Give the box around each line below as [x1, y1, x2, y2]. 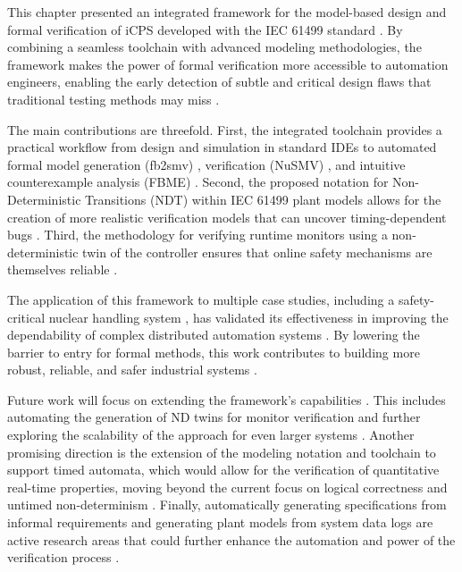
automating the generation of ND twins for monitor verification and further [7, 408, 421, 426]
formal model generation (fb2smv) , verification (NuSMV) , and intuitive [7, 155, 406, 173]
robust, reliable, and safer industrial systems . [7, 360, 257, 379]
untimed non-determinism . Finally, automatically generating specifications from [7, 495, 447, 514]
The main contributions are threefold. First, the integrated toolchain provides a [7, 120, 442, 139]
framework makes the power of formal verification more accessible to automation [7, 55, 449, 73]
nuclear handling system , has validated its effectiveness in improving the [48, 307, 449, 326]
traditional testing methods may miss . [7, 89, 220, 108]
